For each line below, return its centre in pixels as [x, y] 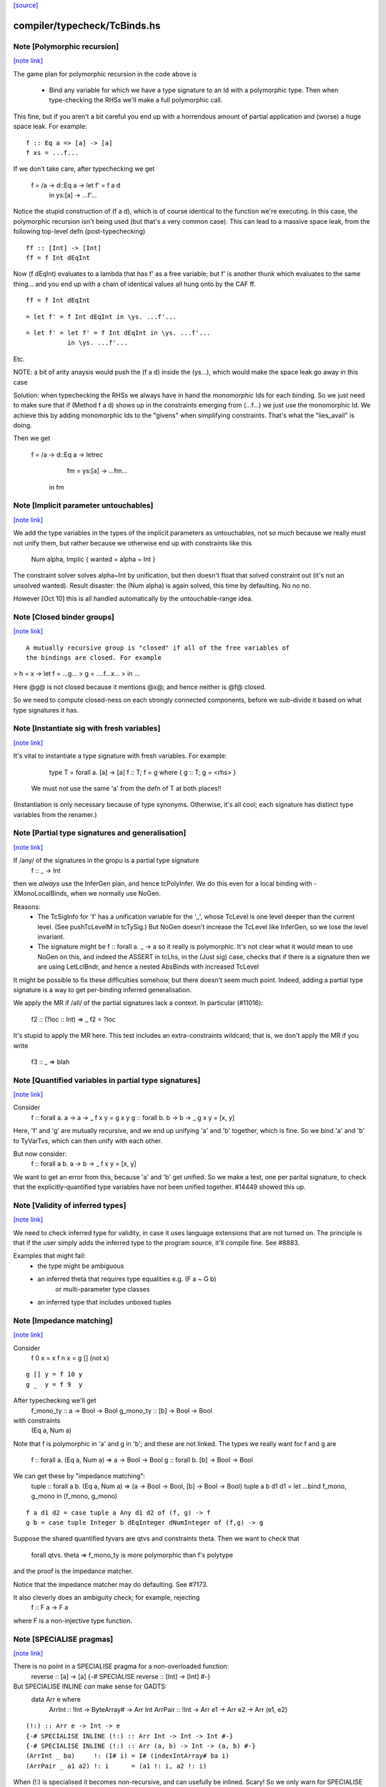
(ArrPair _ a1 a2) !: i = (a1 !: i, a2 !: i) [117, 1766]
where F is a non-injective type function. [73, 1620]
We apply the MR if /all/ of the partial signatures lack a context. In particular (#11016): [138, 1003]
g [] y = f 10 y [54, 1375]
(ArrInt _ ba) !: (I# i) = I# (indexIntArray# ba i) [128, 1756]
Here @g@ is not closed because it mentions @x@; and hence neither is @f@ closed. [140, 687]
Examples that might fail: [49, 1256]
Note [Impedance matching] [63, 1320]
